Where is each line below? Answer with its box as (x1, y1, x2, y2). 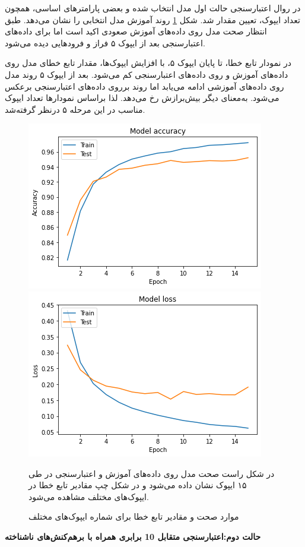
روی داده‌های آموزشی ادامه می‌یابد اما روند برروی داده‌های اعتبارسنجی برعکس (5, 80, 284, 92)
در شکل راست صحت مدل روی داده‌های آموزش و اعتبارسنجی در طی (28, 467, 275, 479)
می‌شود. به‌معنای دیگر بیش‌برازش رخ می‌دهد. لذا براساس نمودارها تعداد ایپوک (5, 91, 279, 104)
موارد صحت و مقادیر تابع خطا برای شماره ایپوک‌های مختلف (28, 510, 239, 523)
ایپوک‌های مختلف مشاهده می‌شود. (28, 490, 149, 502)
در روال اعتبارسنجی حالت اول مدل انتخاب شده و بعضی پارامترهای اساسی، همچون (5, 2, 301, 14)
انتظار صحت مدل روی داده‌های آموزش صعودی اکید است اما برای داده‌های (5, 25, 267, 37)
